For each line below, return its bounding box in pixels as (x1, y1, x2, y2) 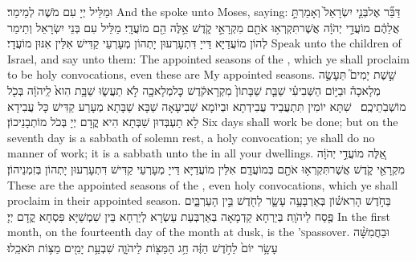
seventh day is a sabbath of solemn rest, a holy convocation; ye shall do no (7, 128, 375, 145)
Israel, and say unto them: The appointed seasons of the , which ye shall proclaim (7, 50, 410, 67)
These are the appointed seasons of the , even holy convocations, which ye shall (7, 176, 398, 193)
